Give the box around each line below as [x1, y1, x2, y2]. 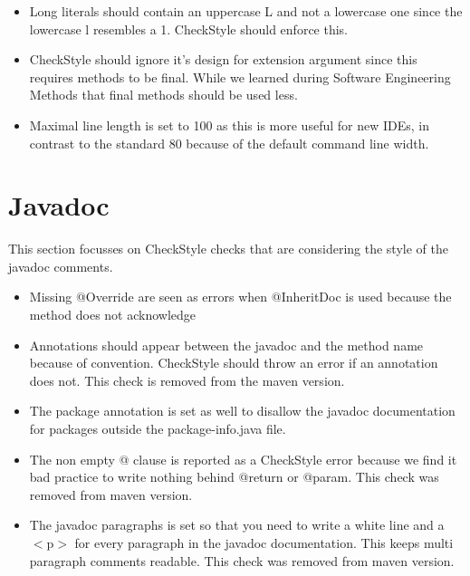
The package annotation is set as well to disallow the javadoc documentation [29, 401, 456, 420]
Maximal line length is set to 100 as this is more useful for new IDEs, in [29, 115, 429, 134]
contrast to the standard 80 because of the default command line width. [29, 133, 429, 152]
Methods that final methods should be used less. [29, 85, 298, 104]
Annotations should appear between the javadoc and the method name [29, 335, 424, 354]
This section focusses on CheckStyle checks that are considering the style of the [8, 239, 448, 258]
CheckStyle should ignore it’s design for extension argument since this [29, 50, 417, 69]
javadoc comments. [8, 256, 113, 275]
